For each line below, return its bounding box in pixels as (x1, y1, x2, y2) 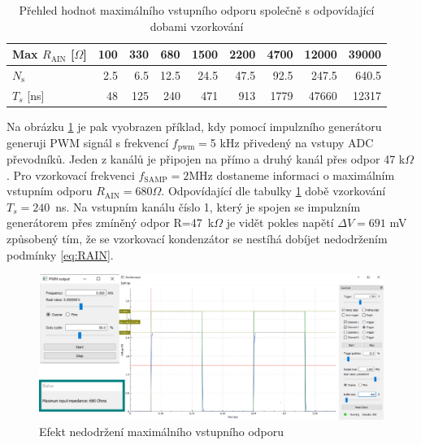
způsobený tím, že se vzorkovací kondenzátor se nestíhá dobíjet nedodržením (7, 229, 388, 246)
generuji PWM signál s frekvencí (7, 133, 169, 151)
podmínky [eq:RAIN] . (7, 246, 114, 263)
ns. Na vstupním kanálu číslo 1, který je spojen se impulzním (55, 198, 361, 215)
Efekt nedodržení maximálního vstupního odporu (39, 422, 284, 439)
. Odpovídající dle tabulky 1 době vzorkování (161, 182, 386, 199)
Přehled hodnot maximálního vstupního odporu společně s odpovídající (19, 2, 375, 18)
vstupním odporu (7, 182, 93, 199)
